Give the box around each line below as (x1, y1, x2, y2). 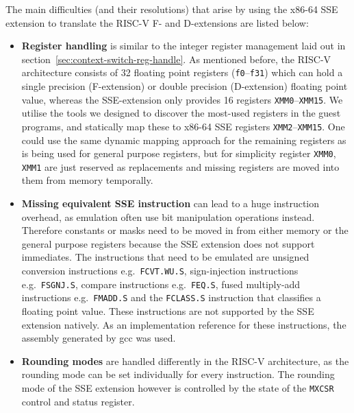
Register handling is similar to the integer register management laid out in (21, 38, 346, 53)
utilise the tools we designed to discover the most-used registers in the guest (21, 106, 341, 120)
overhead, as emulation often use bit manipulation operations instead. (21, 209, 315, 224)
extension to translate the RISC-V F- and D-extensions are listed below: (5, 15, 309, 29)
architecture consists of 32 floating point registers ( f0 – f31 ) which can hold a (21, 65, 343, 80)
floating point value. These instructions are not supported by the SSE (21, 303, 314, 318)
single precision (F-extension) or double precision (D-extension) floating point (21, 79, 348, 93)
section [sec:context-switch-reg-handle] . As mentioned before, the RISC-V (21, 51, 331, 66)
